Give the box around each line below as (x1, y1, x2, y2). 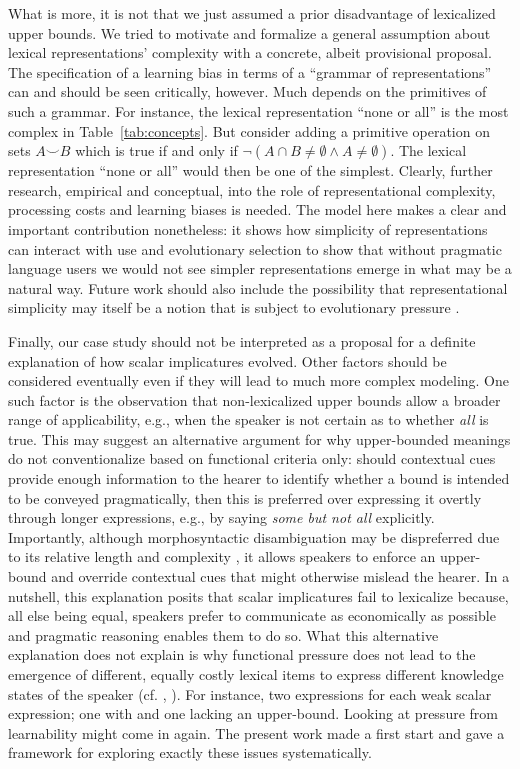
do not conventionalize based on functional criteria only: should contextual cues (8, 448, 496, 469)
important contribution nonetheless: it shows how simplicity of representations (8, 218, 488, 239)
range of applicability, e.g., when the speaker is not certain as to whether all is (8, 409, 489, 430)
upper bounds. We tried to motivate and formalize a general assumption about (8, 22, 491, 43)
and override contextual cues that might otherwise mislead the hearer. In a (51, 566, 510, 587)
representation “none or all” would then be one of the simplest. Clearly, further (8, 160, 493, 181)
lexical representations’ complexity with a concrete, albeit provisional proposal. (8, 42, 492, 63)
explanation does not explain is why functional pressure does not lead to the (8, 644, 476, 665)
